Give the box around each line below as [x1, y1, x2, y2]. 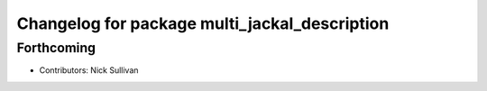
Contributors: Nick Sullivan [39, 65, 139, 76]
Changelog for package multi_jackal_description [16, 14, 390, 33]
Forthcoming [16, 40, 96, 56]
